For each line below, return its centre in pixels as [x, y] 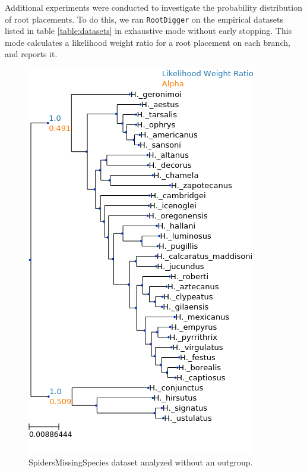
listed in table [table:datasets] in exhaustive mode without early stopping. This [148, 31]
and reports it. [31, 54]
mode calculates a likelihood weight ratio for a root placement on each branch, [148, 42]
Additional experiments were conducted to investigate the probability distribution [153, 7]
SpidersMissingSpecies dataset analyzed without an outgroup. [141, 462]
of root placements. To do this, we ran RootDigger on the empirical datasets [144, 19]
